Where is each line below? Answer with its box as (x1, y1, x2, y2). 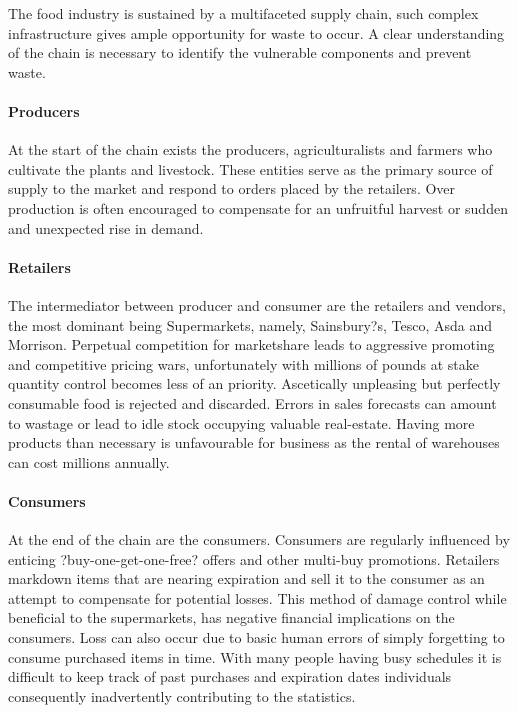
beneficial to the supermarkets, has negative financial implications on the (8, 607, 455, 628)
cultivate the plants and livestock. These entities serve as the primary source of (8, 158, 493, 179)
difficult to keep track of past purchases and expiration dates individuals (8, 666, 452, 687)
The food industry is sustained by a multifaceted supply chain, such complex (8, 3, 479, 23)
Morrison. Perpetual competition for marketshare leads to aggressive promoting (8, 334, 495, 355)
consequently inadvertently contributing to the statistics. (8, 685, 356, 706)
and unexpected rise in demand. (8, 217, 204, 238)
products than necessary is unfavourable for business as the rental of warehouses (8, 432, 500, 453)
